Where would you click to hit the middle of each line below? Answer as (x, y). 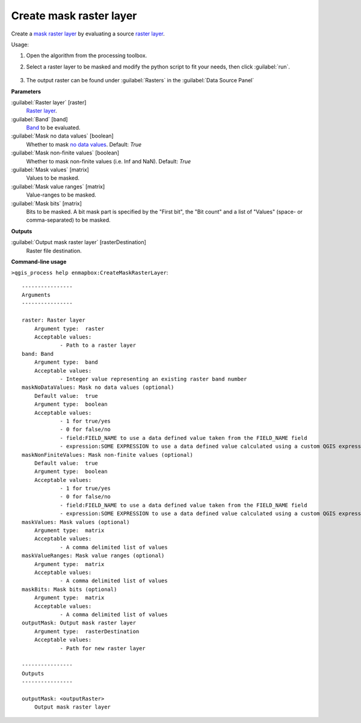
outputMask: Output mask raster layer (79, 623)
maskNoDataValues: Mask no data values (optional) (98, 387)
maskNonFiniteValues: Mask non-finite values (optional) (108, 455)
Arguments (36, 295)
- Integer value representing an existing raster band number (153, 379)
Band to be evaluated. (53, 128)
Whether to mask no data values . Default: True (84, 144)
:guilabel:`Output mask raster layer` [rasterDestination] (79, 242)
